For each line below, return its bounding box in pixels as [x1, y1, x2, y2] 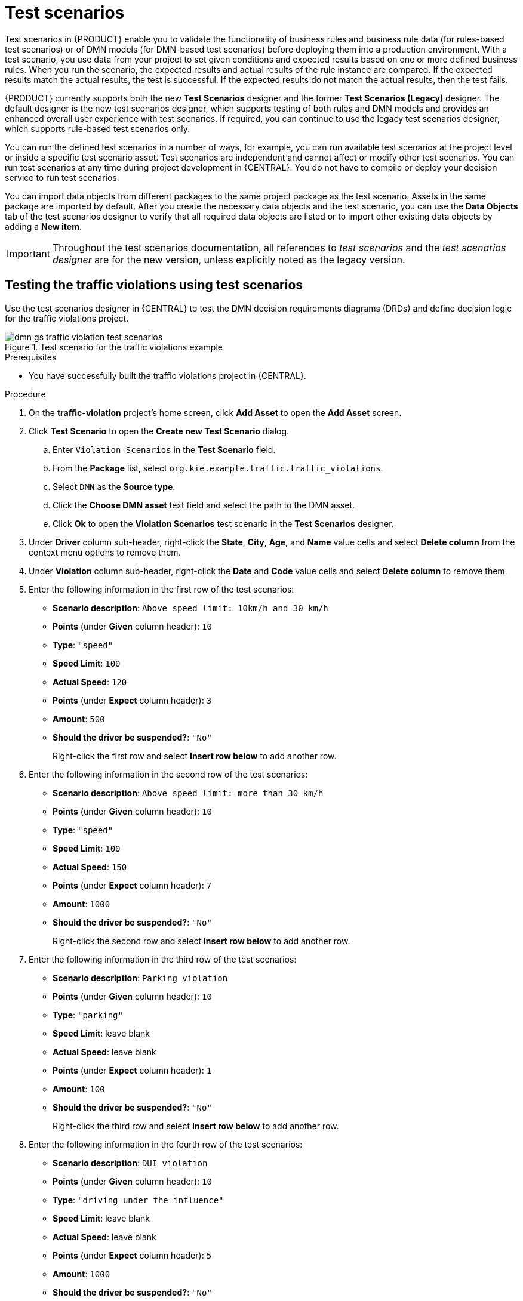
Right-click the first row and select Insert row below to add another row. [53, 750, 337, 761]
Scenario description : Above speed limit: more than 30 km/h [53, 787, 324, 798]
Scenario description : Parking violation [53, 972, 228, 983]
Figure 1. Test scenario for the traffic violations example [5, 341, 223, 352]
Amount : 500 [53, 713, 105, 724]
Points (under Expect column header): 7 [53, 880, 212, 890]
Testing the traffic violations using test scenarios [5, 278, 303, 293]
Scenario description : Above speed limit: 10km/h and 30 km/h [53, 602, 328, 613]
